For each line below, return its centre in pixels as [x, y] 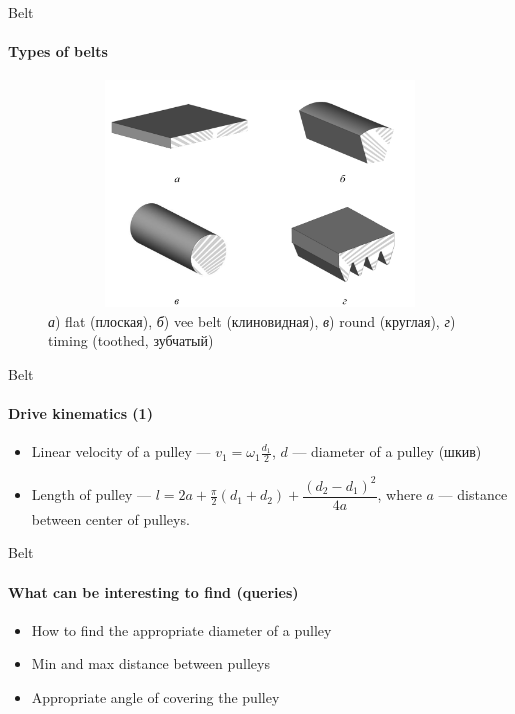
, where [399, 494]
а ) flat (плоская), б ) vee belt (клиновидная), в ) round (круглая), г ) [252, 320]
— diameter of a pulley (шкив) [387, 451]
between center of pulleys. [110, 518]
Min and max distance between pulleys [150, 663]
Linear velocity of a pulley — [121, 451]
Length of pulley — [91, 494]
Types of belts [58, 51]
